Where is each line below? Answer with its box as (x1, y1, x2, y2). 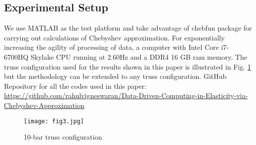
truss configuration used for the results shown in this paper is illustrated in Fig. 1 (4, 61, 251, 72)
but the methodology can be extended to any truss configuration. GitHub (4, 71, 227, 81)
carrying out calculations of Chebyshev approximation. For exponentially (4, 32, 225, 42)
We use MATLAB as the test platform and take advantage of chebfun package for (4, 23, 252, 33)
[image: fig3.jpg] (24, 117, 84, 125)
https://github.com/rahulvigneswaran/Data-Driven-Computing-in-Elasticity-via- (4, 90, 248, 101)
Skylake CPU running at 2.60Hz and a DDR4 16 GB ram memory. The (31, 51, 247, 62)
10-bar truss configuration (24, 132, 102, 142)
